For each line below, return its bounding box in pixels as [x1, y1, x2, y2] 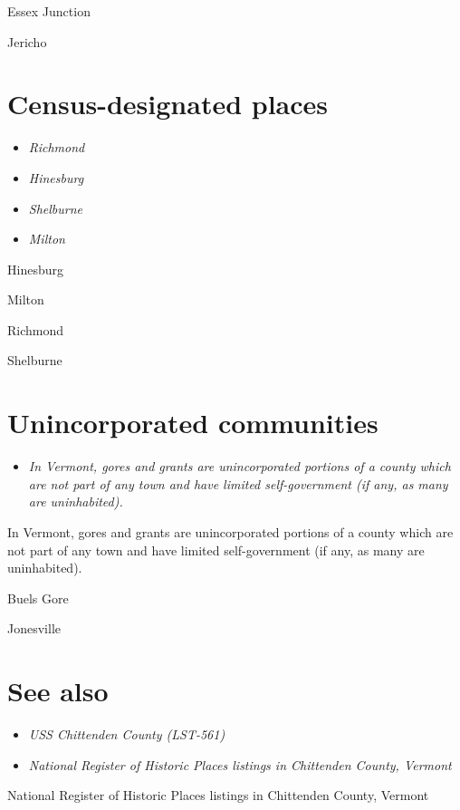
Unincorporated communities [7, 404, 379, 441]
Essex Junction [7, 2, 91, 20]
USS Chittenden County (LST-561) [28, 725, 225, 744]
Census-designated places [7, 85, 329, 122]
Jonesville [7, 619, 61, 638]
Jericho [7, 32, 47, 51]
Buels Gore [7, 588, 69, 607]
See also [7, 672, 109, 709]
